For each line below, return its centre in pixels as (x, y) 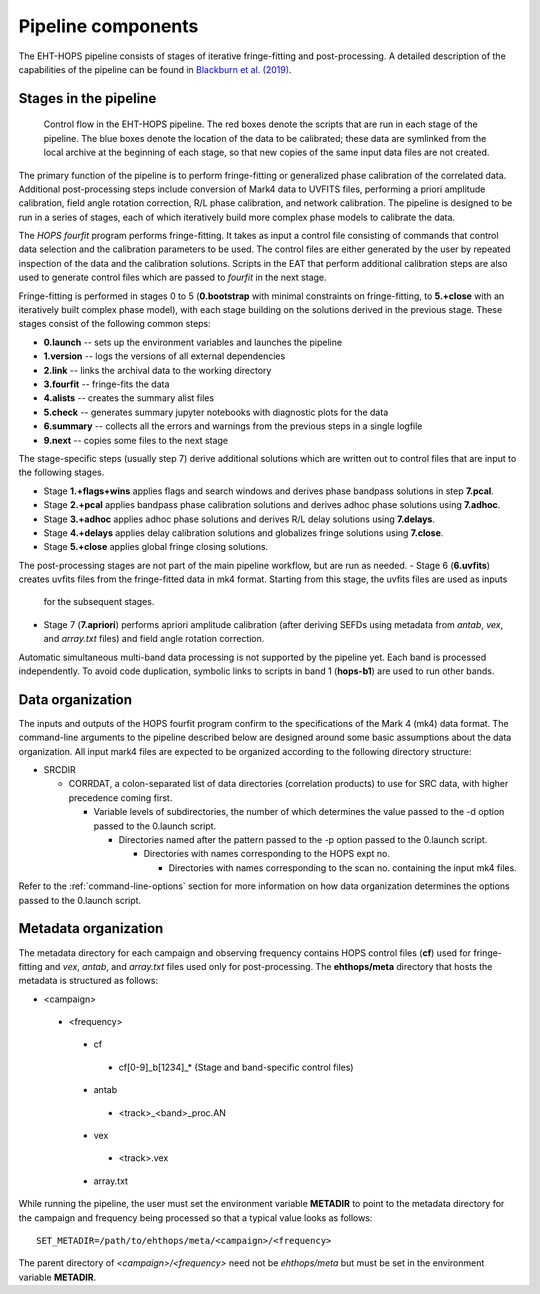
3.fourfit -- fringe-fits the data (106, 384)
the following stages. (61, 472)
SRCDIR (60, 770)
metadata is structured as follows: (88, 981)
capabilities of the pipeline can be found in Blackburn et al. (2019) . (155, 69)
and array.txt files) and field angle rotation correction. (154, 639)
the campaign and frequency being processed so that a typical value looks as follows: (195, 1217)
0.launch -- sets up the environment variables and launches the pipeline (193, 342)
